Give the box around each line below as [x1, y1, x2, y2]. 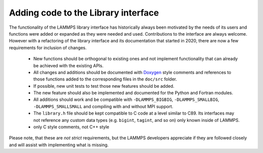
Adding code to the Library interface [9, 7, 159, 18]
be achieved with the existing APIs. [33, 62, 104, 68]
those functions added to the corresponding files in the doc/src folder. [33, 76, 177, 82]
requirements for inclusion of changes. [9, 44, 87, 51]
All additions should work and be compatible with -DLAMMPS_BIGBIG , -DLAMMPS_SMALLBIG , [33, 96, 219, 102]
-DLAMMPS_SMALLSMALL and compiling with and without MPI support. [33, 103, 173, 109]
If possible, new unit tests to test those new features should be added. [33, 83, 175, 89]
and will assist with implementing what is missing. [9, 142, 109, 148]
